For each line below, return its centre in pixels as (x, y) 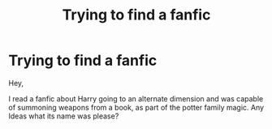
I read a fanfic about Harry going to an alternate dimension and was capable (136, 98)
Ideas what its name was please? (64, 116)
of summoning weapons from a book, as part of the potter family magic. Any (136, 107)
